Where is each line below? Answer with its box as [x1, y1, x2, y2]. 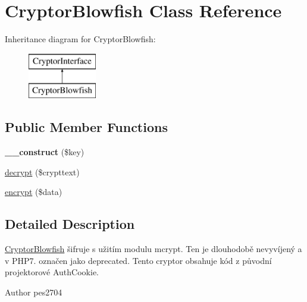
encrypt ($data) [5, 185, 62, 198]
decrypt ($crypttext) [5, 165, 80, 178]
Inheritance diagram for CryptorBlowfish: [5, 33, 156, 45]
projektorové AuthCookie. [5, 266, 99, 278]
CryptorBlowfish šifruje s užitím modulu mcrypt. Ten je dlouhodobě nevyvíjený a [5, 243, 302, 255]
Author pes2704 [5, 285, 62, 298]
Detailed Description [5, 215, 135, 233]
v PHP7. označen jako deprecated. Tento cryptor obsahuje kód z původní [5, 254, 272, 266]
